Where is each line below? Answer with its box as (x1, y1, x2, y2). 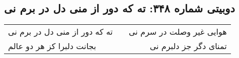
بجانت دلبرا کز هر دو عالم (8, 40, 97, 52)
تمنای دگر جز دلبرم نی (149, 40, 227, 52)
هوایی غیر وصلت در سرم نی (128, 26, 227, 38)
